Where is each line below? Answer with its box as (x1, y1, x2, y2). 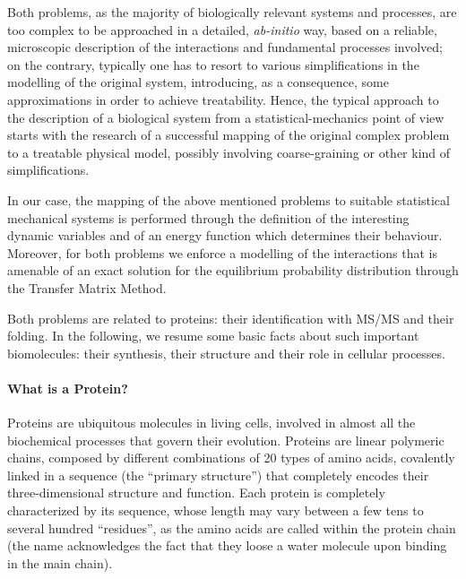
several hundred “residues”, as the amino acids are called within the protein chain (7, 518, 456, 537)
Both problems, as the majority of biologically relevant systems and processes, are (7, 3, 457, 21)
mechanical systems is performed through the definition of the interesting (7, 208, 410, 227)
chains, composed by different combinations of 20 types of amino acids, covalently (7, 448, 455, 467)
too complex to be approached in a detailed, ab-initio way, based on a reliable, (7, 20, 437, 39)
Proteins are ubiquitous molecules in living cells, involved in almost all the (7, 413, 416, 432)
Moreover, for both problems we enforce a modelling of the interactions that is (7, 243, 437, 262)
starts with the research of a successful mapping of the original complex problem (7, 125, 450, 144)
